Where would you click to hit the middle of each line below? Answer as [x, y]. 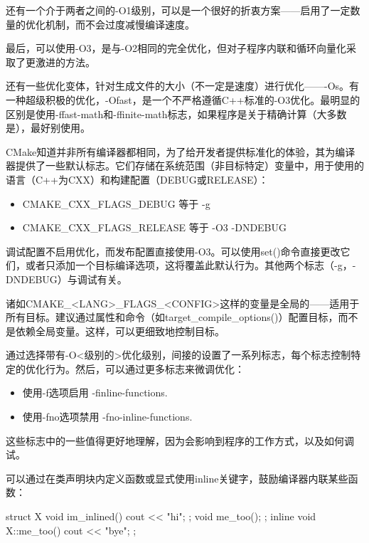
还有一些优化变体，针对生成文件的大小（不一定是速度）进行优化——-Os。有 [183, 86]
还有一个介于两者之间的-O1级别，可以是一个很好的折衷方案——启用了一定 [178, 10]
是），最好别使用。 [48, 128]
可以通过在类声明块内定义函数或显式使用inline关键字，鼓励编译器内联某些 [177, 478]
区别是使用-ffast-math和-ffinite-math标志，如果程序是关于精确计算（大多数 [176, 114]
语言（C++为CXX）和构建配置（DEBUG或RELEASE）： [137, 179]
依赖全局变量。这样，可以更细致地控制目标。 [120, 331]
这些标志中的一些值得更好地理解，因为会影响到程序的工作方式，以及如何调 [180, 440]
